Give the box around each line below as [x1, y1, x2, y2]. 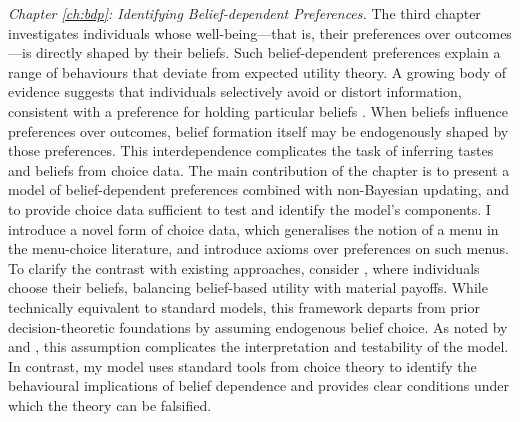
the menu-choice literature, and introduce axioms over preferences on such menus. [8, 238, 510, 259]
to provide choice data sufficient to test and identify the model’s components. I [8, 198, 491, 219]
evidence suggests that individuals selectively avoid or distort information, [8, 81, 462, 102]
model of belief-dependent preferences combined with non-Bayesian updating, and [8, 179, 509, 200]
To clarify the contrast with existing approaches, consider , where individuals [8, 257, 480, 278]
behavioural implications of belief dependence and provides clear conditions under [8, 375, 509, 396]
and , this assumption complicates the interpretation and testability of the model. [8, 336, 509, 357]
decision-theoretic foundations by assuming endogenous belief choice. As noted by [8, 316, 508, 337]
